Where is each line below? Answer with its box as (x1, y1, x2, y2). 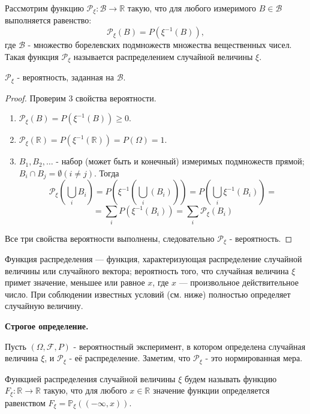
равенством (5, 396, 46, 409)
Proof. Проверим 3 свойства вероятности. (5, 91, 156, 104)
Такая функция (5, 50, 59, 62)
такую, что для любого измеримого (127, 2, 257, 14)
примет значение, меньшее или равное (5, 276, 145, 289)
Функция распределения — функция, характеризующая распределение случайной (5, 252, 302, 265)
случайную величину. (5, 299, 83, 312)
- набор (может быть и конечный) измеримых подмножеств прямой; (56, 155, 305, 167)
